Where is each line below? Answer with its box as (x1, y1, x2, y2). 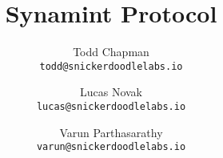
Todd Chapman (73, 43, 149, 60)
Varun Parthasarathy (59, 124, 163, 140)
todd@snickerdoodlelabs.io (39, 60, 183, 72)
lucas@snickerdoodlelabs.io (36, 100, 186, 112)
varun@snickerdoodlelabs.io (36, 141, 186, 153)
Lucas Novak (79, 83, 143, 100)
